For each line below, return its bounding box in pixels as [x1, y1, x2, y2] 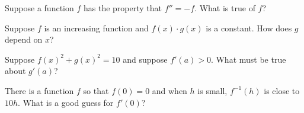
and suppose [123, 53, 168, 65]
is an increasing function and [44, 21, 149, 34]
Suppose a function [5, 2, 74, 14]
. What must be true [210, 53, 286, 65]
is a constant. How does [206, 21, 292, 34]
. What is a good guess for [18, 96, 114, 108]
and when [152, 84, 187, 96]
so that [83, 84, 109, 96]
